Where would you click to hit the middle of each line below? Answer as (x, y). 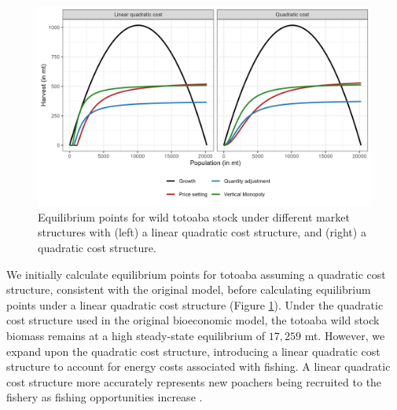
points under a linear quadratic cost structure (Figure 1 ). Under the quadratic (195, 304)
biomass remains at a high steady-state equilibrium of (136, 335)
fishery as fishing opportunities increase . (105, 397)
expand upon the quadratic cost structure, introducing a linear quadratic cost (193, 351)
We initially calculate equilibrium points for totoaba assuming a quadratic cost (196, 274)
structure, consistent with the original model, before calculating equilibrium (189, 289)
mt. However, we (345, 335)
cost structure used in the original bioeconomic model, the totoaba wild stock (193, 320)
